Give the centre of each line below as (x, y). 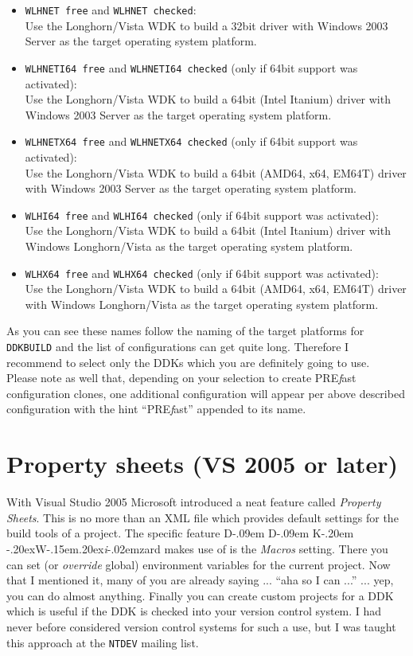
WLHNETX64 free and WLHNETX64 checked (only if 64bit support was (191, 141)
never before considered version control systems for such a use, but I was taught (201, 626)
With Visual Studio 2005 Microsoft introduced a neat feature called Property (194, 502)
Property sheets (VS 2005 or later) (202, 464)
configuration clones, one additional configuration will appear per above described (206, 393)
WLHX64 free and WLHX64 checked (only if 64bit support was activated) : (202, 273)
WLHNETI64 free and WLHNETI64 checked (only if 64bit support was (191, 67)
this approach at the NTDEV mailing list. (103, 642)
